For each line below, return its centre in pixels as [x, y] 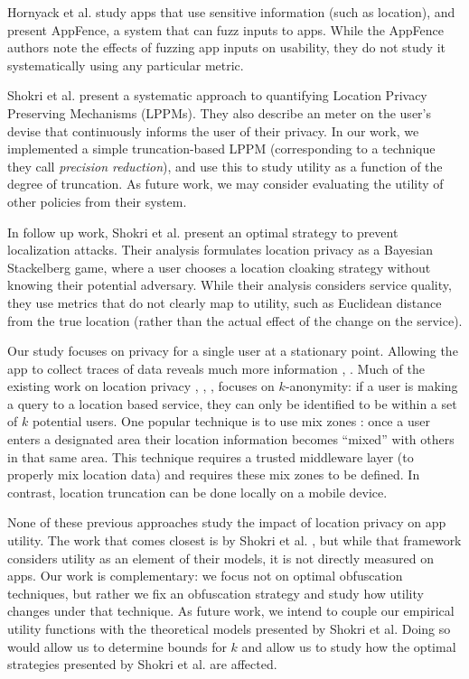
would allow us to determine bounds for [117, 646]
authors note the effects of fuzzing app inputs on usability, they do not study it [227, 47]
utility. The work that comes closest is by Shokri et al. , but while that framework [234, 540]
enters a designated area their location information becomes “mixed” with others [231, 439]
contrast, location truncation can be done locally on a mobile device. [197, 492]
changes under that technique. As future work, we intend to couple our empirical [231, 611]
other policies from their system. [97, 201]
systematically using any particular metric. [126, 65]
